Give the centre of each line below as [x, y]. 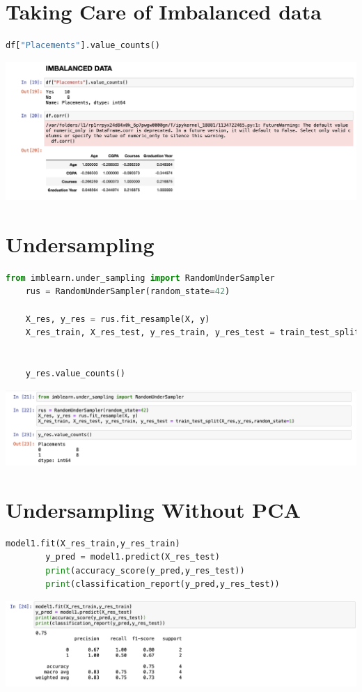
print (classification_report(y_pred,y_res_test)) [163, 584]
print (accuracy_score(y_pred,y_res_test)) [145, 570]
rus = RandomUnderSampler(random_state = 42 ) [128, 292]
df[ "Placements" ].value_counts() [83, 46]
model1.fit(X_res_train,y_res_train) [93, 543]
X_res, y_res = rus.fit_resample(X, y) [118, 319]
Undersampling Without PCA [153, 509]
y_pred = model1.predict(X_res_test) [133, 557]
